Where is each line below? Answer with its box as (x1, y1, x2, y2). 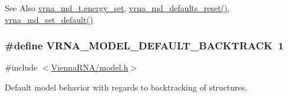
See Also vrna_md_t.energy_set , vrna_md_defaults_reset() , (5, 2, 230, 14)
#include (5, 61, 38, 73)
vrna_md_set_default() (5, 13, 93, 25)
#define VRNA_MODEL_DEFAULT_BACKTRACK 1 (5, 38, 284, 53)
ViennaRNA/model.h (51, 61, 128, 73)
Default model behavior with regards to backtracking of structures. (5, 81, 248, 93)
